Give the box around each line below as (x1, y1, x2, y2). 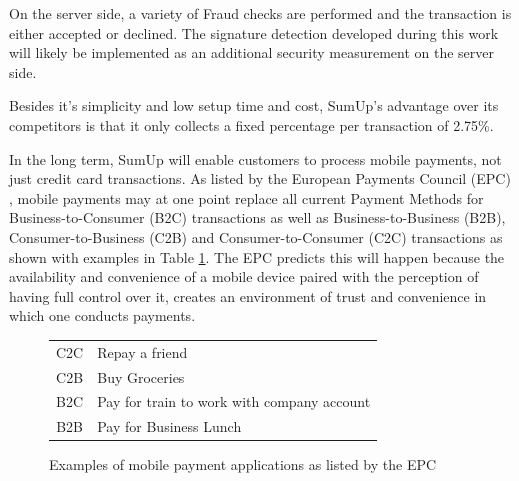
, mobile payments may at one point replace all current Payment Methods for (9, 187, 484, 208)
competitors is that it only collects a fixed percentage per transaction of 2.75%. (9, 114, 494, 135)
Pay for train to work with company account (97, 391, 371, 412)
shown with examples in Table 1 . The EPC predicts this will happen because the (9, 246, 505, 267)
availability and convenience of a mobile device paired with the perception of (9, 266, 479, 287)
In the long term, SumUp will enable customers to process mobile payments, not (9, 148, 502, 169)
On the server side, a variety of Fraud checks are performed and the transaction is (9, 3, 512, 23)
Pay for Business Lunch (97, 416, 242, 437)
